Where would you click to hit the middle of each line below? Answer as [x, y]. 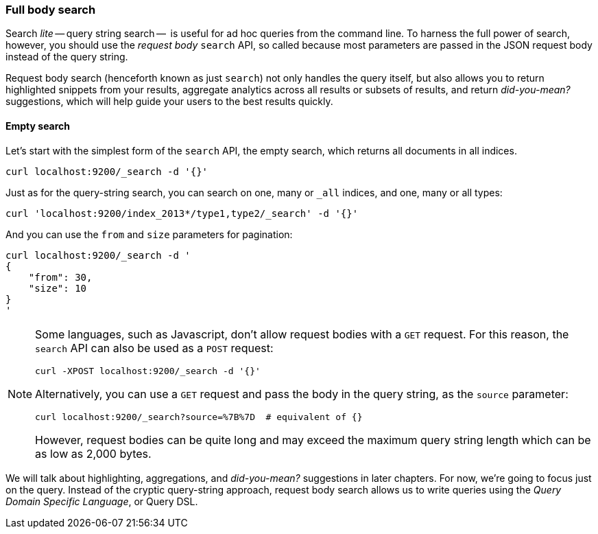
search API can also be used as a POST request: [154, 348]
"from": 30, [60, 277]
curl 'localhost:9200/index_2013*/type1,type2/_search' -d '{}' [182, 213]
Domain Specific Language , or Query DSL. [102, 501]
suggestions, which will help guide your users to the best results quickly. [169, 102]
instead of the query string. [67, 57]
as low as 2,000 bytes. [93, 453]
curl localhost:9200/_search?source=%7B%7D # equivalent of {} [199, 417]
